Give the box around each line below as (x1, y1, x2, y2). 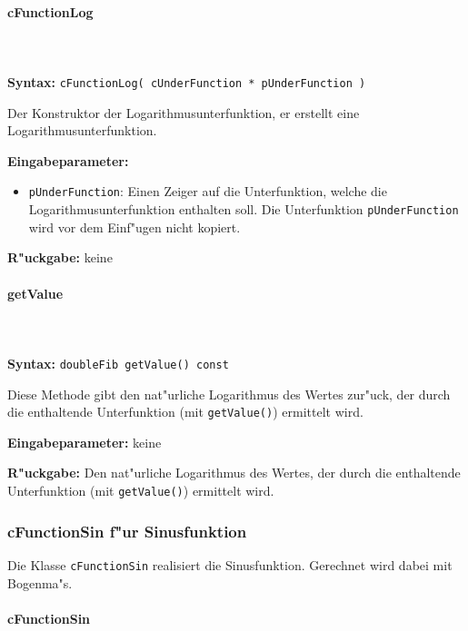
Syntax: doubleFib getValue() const (7, 353, 229, 372)
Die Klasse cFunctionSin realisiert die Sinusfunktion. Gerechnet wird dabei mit (7, 555, 453, 574)
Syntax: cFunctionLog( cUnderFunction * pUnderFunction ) (7, 72, 366, 91)
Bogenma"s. (7, 573, 73, 592)
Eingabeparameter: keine (7, 432, 162, 451)
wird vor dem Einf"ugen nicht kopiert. (28, 217, 241, 236)
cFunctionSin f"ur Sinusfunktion (7, 519, 247, 542)
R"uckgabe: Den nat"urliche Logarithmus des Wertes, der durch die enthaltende (7, 463, 461, 482)
